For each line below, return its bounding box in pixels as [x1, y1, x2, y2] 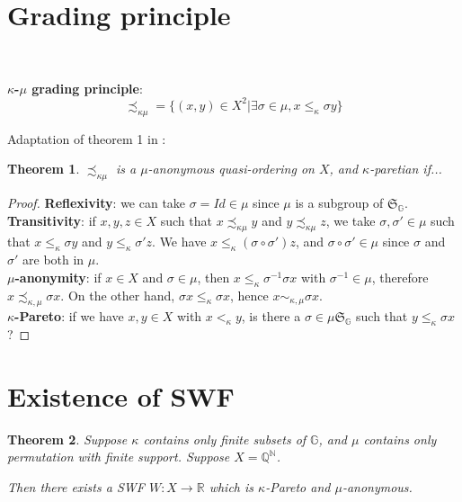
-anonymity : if [14, 267, 102, 286]
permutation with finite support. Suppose [7, 447, 230, 466]
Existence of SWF [7, 377, 235, 414]
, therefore [371, 267, 429, 286]
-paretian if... [369, 159, 442, 178]
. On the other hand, [60, 285, 175, 304]
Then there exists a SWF [7, 478, 145, 497]
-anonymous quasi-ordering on [147, 159, 315, 178]
